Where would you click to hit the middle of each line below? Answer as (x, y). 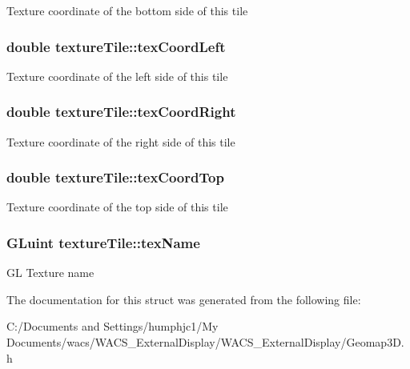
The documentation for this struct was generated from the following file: (184, 299)
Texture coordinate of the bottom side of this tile (127, 10)
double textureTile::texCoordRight (121, 112)
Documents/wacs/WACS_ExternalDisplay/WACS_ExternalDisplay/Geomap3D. (205, 342)
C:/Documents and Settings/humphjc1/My (113, 326)
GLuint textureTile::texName (103, 242)
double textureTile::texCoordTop (115, 177)
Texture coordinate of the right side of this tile (121, 141)
